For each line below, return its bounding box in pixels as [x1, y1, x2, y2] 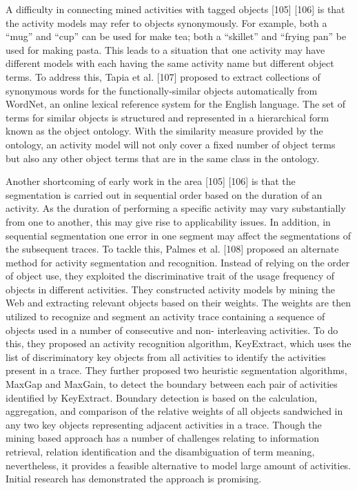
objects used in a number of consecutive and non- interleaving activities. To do [6, 322, 338, 337]
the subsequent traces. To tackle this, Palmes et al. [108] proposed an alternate [6, 242, 339, 256]
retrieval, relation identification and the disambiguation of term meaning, [6, 444, 315, 458]
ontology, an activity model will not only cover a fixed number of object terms [6, 137, 336, 151]
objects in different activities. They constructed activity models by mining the [6, 282, 335, 296]
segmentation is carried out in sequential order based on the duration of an [6, 187, 323, 202]
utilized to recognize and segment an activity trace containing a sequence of [6, 309, 325, 324]
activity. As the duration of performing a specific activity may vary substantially [6, 201, 346, 215]
